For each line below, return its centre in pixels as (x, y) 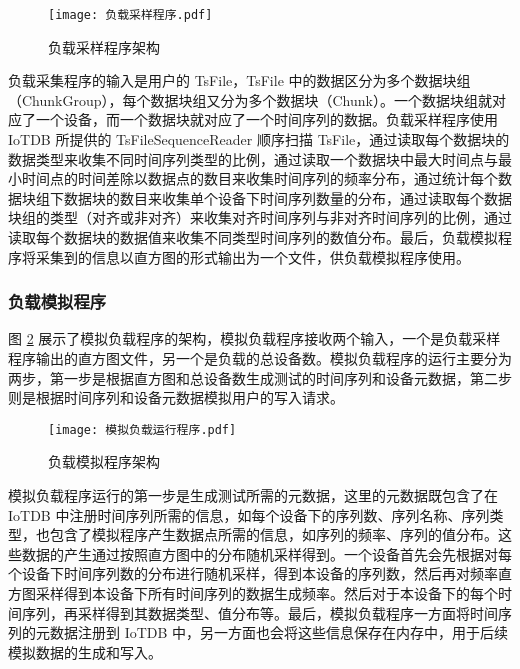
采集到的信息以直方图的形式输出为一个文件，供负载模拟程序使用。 (252, 256)
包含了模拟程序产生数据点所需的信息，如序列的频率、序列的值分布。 (273, 534)
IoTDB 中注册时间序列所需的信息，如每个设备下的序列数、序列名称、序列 (249, 514)
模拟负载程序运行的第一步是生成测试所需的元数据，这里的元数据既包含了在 (253, 495)
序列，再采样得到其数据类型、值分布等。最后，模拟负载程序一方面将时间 (259, 612)
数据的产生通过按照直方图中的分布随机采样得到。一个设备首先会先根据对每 (266, 553)
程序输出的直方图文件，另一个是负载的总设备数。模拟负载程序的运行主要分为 (260, 358)
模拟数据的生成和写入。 (85, 651)
